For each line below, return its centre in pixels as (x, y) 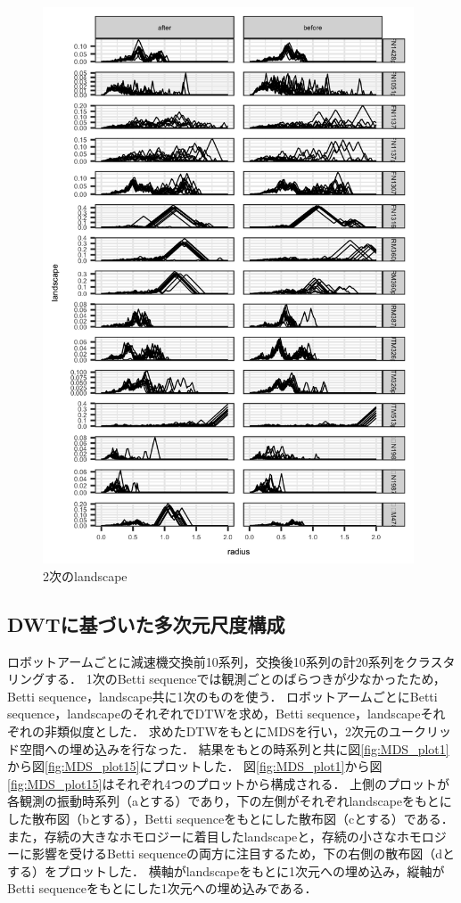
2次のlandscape (85, 575)
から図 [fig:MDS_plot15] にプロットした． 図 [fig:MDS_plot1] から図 (195, 766)
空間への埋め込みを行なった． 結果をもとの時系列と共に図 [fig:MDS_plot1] (234, 748)
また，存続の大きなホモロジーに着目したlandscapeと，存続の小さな (202, 836)
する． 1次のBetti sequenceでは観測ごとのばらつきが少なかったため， (245, 679)
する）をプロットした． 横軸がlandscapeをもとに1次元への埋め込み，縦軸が (226, 870)
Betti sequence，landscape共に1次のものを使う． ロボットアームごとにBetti (222, 696)
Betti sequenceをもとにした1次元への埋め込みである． (162, 888)
